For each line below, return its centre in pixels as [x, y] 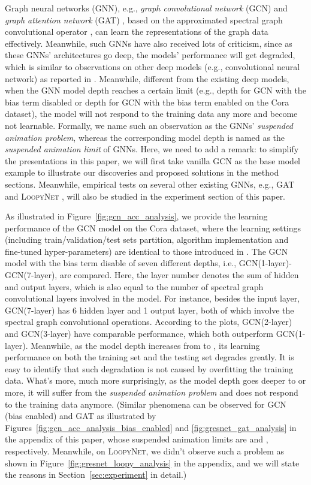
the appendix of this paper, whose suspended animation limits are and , [137, 439]
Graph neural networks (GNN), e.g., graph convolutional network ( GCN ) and [146, 8]
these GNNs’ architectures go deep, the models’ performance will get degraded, [150, 55]
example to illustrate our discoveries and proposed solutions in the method [142, 172]
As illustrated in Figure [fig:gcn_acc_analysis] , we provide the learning [136, 216]
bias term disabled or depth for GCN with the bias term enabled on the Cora [147, 102]
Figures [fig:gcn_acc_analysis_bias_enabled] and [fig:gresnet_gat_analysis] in [151, 427]
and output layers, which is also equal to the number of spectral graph [134, 286]
